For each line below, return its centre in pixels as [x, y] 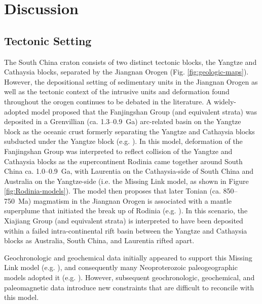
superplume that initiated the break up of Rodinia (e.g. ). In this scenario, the [126, 211]
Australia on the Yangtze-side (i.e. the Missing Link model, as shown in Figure [126, 181]
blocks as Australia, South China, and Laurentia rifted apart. [99, 240]
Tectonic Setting [48, 40]
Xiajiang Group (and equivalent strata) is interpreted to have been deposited [124, 221]
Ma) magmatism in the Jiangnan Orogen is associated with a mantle [125, 200]
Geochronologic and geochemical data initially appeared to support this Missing [128, 257]
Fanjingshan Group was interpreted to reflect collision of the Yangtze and [118, 151]
